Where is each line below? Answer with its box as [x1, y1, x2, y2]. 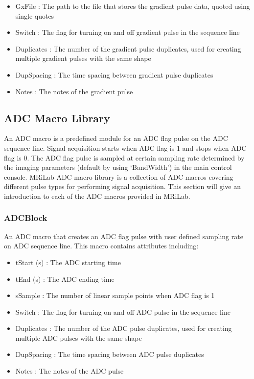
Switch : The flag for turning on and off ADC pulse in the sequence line [15, 306, 231, 317]
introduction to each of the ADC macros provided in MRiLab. [4, 190, 190, 201]
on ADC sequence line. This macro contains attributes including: [4, 241, 199, 251]
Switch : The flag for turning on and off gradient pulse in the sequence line [15, 27, 240, 37]
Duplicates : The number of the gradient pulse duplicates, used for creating [15, 43, 241, 54]
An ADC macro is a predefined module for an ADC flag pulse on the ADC [4, 133, 228, 143]
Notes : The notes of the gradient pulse [15, 86, 133, 96]
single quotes [15, 10, 54, 21]
